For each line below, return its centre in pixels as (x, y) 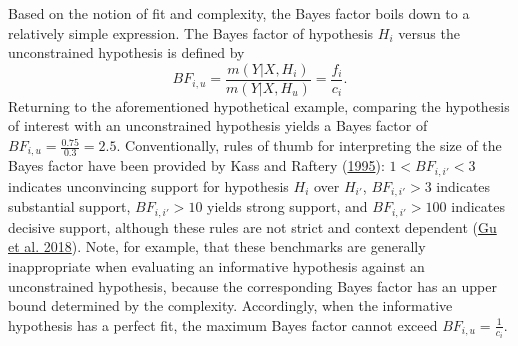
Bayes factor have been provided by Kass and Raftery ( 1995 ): (196, 165)
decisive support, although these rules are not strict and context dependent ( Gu (252, 226)
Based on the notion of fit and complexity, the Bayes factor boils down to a (239, 13)
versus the (429, 32)
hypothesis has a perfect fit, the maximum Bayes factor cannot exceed (223, 324)
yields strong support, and (287, 206)
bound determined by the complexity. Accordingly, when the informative (230, 305)
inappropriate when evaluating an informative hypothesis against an (216, 266)
